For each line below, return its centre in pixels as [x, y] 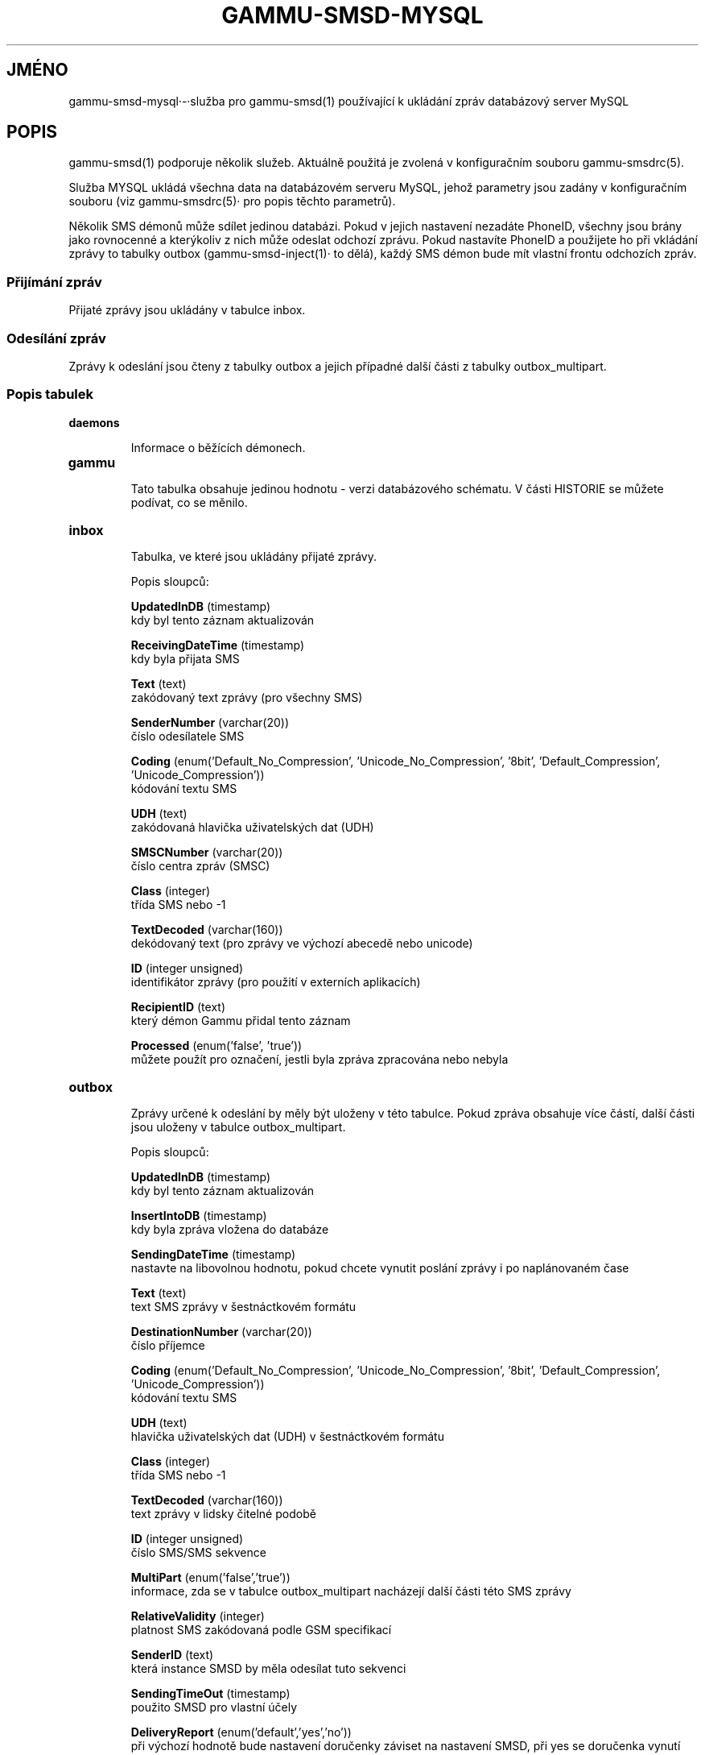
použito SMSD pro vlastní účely [214, 1707]
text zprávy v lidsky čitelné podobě [223, 1513]
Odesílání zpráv [56, 338]
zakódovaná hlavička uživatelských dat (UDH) [252, 827]
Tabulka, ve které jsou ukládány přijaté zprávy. [254, 556]
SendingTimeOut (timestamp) [210, 1693]
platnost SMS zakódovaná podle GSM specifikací [261, 1629]
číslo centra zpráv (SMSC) [200, 865]
